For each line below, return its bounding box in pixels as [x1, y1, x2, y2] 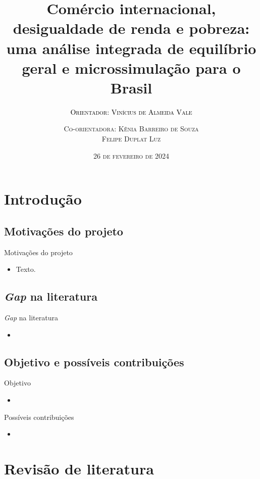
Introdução [4, 188, 82, 209]
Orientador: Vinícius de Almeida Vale [70, 106, 192, 117]
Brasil [110, 77, 152, 98]
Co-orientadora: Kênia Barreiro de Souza [64, 123, 199, 134]
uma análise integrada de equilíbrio [6, 37, 256, 58]
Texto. [16, 264, 36, 274]
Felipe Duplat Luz [101, 133, 161, 144]
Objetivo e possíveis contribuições [4, 354, 184, 369]
